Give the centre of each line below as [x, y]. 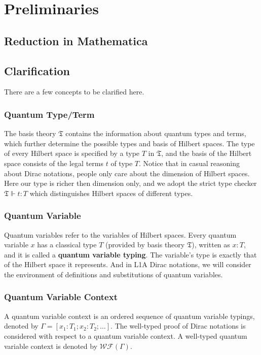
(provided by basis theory [145, 245]
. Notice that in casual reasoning [189, 163]
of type [122, 163]
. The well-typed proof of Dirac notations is [178, 326]
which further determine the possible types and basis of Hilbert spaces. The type [129, 143]
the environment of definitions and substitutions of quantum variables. [114, 274]
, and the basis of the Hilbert [207, 153]
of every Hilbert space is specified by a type [72, 153]
